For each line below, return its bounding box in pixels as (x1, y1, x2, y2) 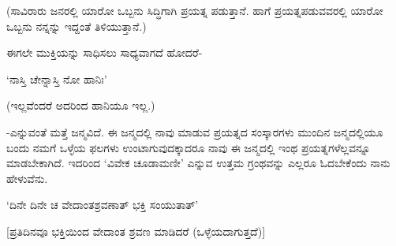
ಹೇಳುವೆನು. (6, 170, 48, 186)
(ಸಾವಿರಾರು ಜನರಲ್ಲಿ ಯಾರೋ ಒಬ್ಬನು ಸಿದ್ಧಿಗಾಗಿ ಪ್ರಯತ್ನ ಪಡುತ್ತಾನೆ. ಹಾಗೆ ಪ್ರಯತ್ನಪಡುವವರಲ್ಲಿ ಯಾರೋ (6, 2, 383, 18)
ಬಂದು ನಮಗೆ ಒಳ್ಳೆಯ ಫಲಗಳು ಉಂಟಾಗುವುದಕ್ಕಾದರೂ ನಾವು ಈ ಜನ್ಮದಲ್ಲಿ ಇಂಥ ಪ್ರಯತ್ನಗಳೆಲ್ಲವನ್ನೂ (6, 139, 371, 155)
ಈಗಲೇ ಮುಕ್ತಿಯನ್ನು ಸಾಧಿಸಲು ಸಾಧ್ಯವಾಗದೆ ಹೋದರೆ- (6, 44, 203, 61)
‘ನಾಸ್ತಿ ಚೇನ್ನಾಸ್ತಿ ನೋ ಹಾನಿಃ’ (6, 70, 107, 87)
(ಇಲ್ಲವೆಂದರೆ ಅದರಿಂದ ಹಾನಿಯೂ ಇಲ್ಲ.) (6, 97, 155, 114)
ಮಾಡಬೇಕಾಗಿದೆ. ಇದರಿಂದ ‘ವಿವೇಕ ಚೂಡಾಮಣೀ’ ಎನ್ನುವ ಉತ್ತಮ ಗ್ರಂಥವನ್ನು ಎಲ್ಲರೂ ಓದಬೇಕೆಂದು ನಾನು (6, 155, 390, 171)
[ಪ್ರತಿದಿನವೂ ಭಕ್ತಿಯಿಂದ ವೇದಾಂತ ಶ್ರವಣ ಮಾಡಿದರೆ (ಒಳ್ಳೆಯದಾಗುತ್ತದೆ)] (6, 222, 266, 239)
